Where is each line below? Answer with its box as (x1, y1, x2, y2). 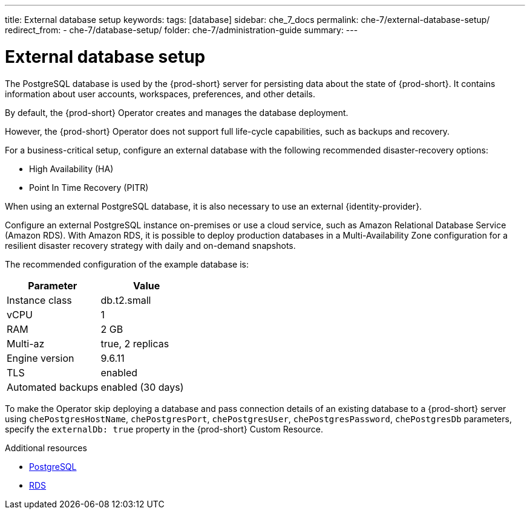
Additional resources (5, 442, 87, 453)
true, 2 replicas (100, 337, 169, 350)
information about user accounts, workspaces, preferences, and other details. (5, 88, 315, 99)
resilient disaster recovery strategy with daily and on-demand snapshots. (5, 240, 296, 251)
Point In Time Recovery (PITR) (29, 182, 149, 193)
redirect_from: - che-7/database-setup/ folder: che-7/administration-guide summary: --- (5, 25, 358, 35)
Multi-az (7, 337, 45, 350)
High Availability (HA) (29, 163, 114, 174)
